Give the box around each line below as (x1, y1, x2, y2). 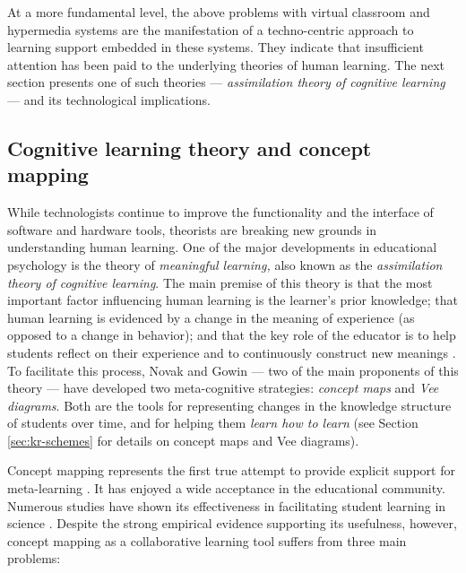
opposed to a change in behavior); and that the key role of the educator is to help (7, 326, 456, 344)
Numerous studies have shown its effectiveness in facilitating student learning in (7, 496, 446, 515)
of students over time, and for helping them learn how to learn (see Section (7, 413, 419, 432)
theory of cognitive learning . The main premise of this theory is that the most (7, 273, 433, 291)
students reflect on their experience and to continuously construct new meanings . (7, 343, 456, 361)
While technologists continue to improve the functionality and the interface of (7, 203, 434, 221)
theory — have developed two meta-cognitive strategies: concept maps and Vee (7, 378, 439, 397)
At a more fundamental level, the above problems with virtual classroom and (7, 3, 430, 21)
